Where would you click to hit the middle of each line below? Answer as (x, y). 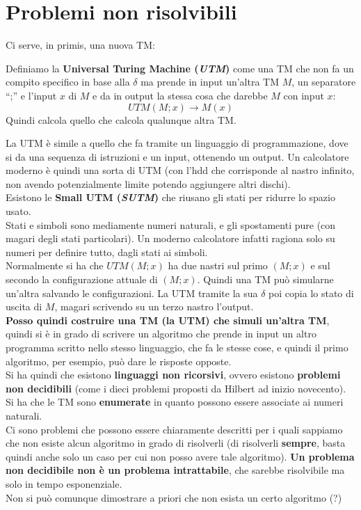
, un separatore (324, 82)
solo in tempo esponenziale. (64, 483)
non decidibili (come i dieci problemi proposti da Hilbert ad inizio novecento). (176, 388)
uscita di (24, 306)
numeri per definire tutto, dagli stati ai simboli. (107, 252)
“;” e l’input (31, 95)
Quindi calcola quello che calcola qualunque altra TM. (121, 119)
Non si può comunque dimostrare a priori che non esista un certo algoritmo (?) (174, 497)
